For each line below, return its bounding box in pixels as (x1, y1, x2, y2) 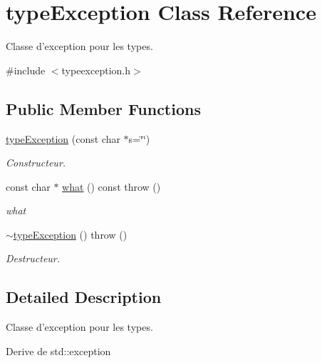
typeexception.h (61, 62, 131, 77)
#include (6, 62, 46, 77)
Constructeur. (6, 155, 66, 170)
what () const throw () (62, 179, 161, 194)
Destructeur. (6, 251, 61, 266)
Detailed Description (6, 286, 162, 308)
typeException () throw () (13, 227, 128, 242)
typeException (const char (6, 131, 120, 146)
